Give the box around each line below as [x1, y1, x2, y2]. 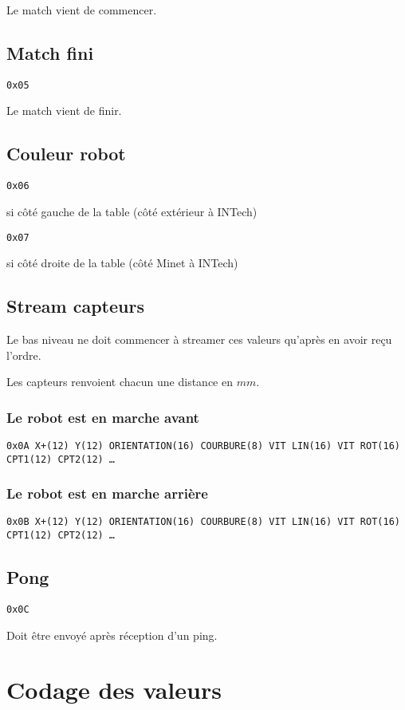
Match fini [6, 40, 94, 65]
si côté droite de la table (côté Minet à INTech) [6, 254, 238, 271]
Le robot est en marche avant [6, 407, 199, 427]
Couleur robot [6, 141, 126, 166]
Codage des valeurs [6, 673, 222, 706]
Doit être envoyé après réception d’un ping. [6, 626, 218, 643]
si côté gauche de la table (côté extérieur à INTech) [6, 203, 258, 219]
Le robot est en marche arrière [6, 483, 208, 503]
